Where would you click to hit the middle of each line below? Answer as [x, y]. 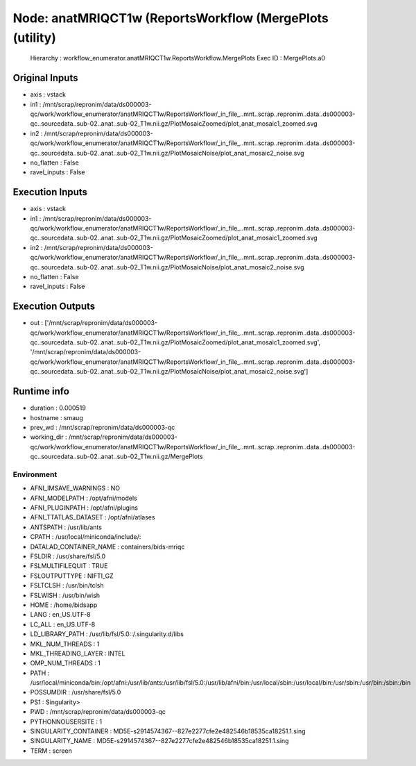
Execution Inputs [50, 192]
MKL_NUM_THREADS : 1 [65, 644]
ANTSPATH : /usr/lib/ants [66, 527]
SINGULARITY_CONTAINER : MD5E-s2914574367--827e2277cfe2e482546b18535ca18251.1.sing [168, 731]
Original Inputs [45, 78]
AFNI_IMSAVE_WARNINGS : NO [75, 488]
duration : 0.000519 [58, 408]
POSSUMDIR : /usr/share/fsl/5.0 [76, 692]
